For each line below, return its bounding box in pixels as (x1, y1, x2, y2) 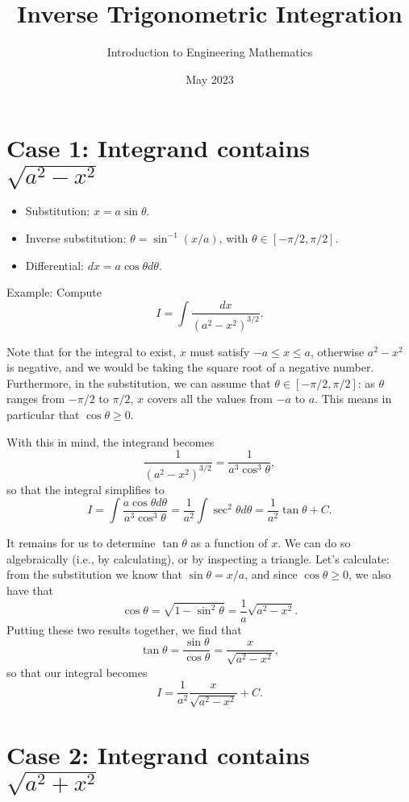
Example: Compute (6, 284, 102, 301)
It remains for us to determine (6, 534, 156, 551)
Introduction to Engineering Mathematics (106, 44, 313, 60)
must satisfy (190, 343, 250, 359)
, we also (348, 566, 391, 583)
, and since (244, 566, 298, 583)
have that (6, 582, 53, 599)
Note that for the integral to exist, (6, 343, 177, 359)
